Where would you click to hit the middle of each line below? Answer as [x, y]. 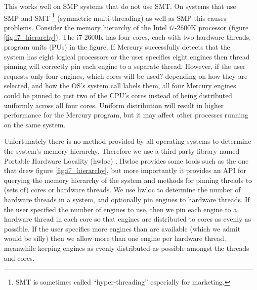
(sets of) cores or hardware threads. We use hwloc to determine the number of [122, 190]
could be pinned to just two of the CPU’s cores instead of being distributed [118, 95]
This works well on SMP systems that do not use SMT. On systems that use [120, 6]
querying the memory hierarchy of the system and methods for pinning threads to [128, 180]
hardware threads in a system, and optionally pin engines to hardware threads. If [127, 199]
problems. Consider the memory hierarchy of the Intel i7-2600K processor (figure [126, 27]
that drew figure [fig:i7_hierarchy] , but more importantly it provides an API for [125, 170]
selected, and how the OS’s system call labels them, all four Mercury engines [120, 86]
